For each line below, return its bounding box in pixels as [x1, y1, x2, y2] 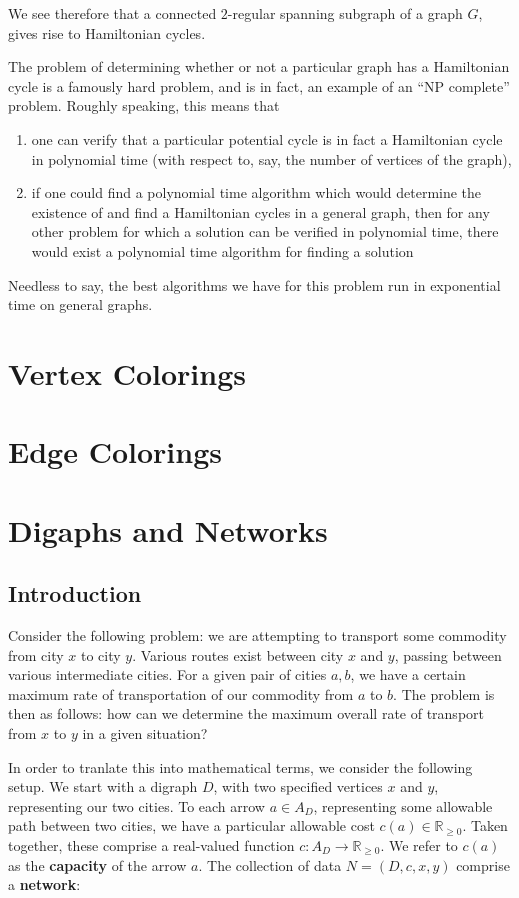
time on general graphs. [8, 294, 153, 315]
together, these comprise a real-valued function [8, 834, 295, 855]
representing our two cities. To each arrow [8, 795, 265, 816]
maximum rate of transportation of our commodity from [8, 683, 354, 704]
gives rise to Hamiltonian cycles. [8, 22, 206, 43]
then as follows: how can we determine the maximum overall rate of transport [8, 703, 484, 724]
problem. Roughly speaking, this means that [8, 95, 280, 116]
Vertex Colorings [8, 352, 246, 393]
